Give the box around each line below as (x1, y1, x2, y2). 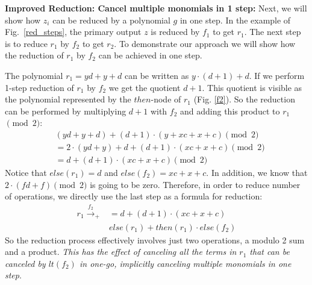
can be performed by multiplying (5, 104, 126, 117)
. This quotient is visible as (202, 81, 302, 93)
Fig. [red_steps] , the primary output (5, 25, 142, 38)
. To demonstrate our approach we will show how (114, 37, 296, 49)
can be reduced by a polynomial (52, 13, 170, 26)
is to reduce (5, 37, 48, 49)
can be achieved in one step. (98, 49, 202, 61)
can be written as (125, 69, 189, 81)
